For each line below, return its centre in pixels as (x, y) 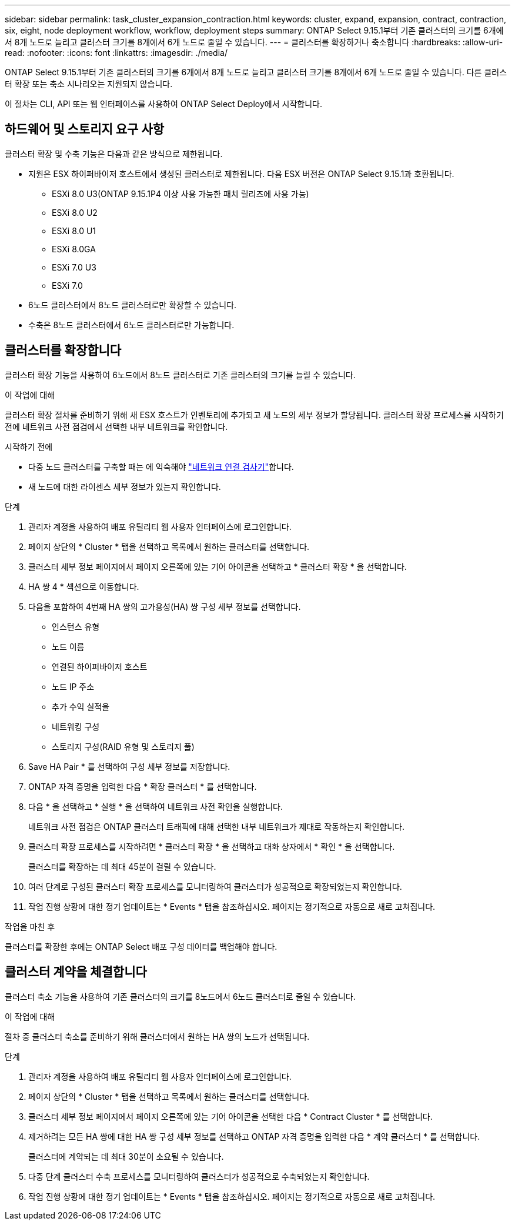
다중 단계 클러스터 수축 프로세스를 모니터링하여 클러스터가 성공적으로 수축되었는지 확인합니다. (199, 1176)
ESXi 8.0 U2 (75, 212)
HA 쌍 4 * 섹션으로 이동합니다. (84, 586)
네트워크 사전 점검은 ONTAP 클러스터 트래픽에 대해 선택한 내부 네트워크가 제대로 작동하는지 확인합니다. (216, 826)
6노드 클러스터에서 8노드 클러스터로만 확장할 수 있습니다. (133, 305)
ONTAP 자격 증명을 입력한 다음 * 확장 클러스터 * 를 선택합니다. (143, 786)
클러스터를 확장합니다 (63, 351)
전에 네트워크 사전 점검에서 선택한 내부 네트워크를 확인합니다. (116, 426)
